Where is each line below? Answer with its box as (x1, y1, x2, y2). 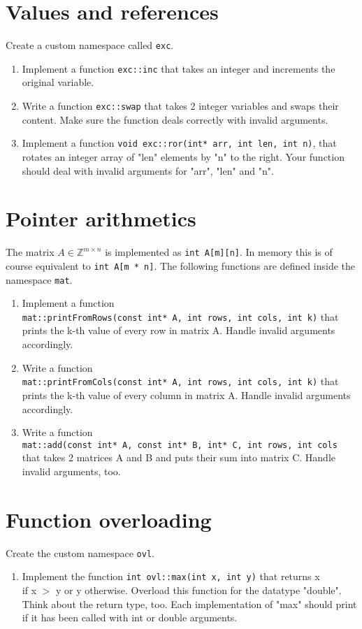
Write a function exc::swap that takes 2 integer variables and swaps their (22, 99, 339, 113)
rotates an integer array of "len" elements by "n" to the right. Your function (22, 149, 345, 164)
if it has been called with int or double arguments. (22, 610, 238, 625)
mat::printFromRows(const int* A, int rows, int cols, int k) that (22, 309, 339, 324)
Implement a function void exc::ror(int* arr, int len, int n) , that (22, 136, 337, 150)
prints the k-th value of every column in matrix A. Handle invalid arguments (22, 387, 351, 402)
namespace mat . (6, 272, 73, 287)
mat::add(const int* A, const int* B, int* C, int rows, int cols (22, 440, 338, 450)
